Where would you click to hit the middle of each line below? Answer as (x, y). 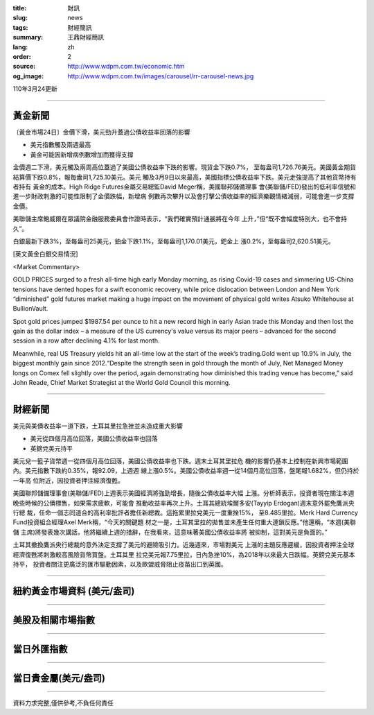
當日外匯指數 (40, 649)
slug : (20, 18)
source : (24, 67)
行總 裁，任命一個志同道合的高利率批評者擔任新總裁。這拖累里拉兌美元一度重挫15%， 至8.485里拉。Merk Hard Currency (185, 512)
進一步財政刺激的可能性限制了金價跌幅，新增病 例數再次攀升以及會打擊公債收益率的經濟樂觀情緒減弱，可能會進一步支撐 (184, 196)
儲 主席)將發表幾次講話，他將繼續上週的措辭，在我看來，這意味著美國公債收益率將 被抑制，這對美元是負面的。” (170, 532)
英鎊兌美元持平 (51, 448)
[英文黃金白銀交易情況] (46, 254)
